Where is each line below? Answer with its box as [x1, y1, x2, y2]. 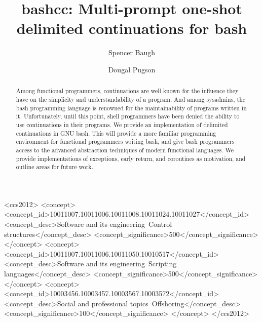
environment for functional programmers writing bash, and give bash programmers [16, 137, 235, 146]
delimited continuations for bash [16, 18, 247, 38]
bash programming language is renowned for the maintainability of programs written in [16, 103, 247, 112]
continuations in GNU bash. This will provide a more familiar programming [16, 129, 216, 137]
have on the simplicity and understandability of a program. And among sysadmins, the [16, 95, 246, 103]
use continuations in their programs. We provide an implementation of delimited [16, 120, 228, 129]
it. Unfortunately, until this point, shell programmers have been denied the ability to [16, 112, 240, 120]
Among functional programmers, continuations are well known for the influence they [16, 87, 239, 95]
